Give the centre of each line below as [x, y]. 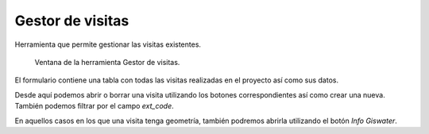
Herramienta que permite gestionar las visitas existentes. [108, 44]
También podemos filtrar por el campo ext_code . [94, 106]
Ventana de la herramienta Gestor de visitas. [107, 62]
